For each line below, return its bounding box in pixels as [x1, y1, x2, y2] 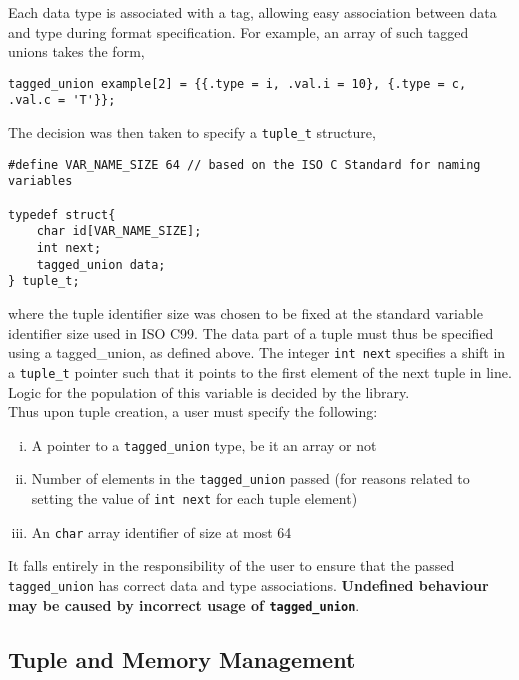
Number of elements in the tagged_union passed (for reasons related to [31, 468, 470, 489]
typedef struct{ [8, 207, 116, 222]
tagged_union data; [36, 257, 166, 272]
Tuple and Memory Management [8, 643, 356, 674]
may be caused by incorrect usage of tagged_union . [8, 594, 360, 615]
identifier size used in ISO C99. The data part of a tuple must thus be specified [8, 322, 494, 343]
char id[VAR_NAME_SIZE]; [36, 224, 202, 239]
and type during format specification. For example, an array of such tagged [8, 21, 469, 42]
